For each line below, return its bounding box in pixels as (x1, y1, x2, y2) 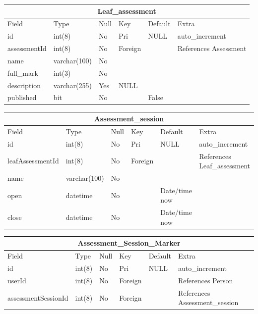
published (7, 92, 37, 103)
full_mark (7, 67, 38, 78)
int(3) (53, 67, 71, 78)
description (7, 80, 41, 90)
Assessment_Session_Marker (77, 238, 181, 248)
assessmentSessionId (7, 292, 68, 303)
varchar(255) (53, 80, 92, 90)
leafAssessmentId (7, 156, 59, 166)
